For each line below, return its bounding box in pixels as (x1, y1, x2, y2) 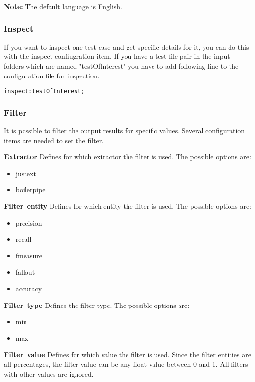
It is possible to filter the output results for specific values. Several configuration (4, 126, 245, 136)
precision (15, 217, 42, 228)
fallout (15, 267, 35, 277)
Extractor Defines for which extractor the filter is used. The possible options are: (4, 152, 251, 162)
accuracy (15, 283, 42, 293)
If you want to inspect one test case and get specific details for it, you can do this (4, 41, 249, 51)
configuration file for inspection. (4, 70, 100, 80)
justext (15, 168, 36, 178)
